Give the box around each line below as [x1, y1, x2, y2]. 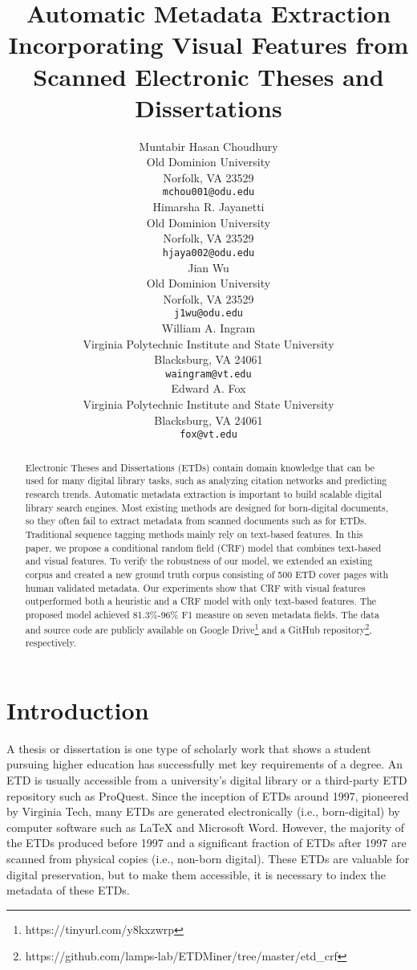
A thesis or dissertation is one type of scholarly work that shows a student [6, 740, 371, 756]
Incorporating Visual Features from [8, 28, 409, 61]
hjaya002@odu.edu [162, 247, 255, 259]
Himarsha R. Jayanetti [152, 198, 265, 215]
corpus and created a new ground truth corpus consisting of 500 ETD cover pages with [25, 567, 389, 581]
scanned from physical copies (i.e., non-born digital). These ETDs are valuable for [6, 850, 410, 866]
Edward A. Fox [171, 380, 246, 397]
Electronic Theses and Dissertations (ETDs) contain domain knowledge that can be [25, 460, 374, 474]
